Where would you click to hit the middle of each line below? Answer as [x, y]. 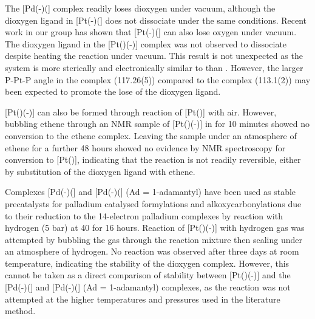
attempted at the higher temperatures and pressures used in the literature [143, 299]
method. [20, 311]
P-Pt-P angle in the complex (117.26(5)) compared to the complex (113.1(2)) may [158, 79]
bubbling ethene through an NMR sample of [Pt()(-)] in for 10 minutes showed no [157, 124]
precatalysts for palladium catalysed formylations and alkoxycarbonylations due [153, 203]
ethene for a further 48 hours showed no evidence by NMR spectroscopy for [145, 147]
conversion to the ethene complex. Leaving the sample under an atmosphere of [151, 135]
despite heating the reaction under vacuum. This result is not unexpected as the [154, 56]
